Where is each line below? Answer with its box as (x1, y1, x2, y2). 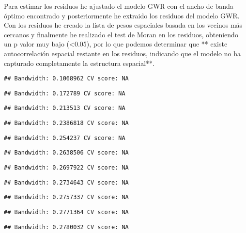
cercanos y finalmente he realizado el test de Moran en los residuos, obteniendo (4, 29, 238, 39)
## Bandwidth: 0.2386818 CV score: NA (4, 120, 129, 127)
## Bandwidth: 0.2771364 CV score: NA (4, 209, 129, 216)
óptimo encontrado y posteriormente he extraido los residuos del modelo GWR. (4, 10, 240, 20)
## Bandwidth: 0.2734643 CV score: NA (4, 179, 129, 186)
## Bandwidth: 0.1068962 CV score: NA (4, 75, 129, 82)
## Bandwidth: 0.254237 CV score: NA (4, 134, 125, 141)
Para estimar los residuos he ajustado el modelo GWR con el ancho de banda (4, 1, 233, 11)
